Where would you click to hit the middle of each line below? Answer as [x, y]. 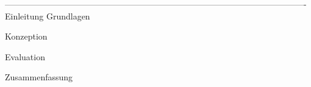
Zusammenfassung [39, 77]
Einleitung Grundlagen [48, 16]
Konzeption [26, 36]
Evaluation [25, 56]
